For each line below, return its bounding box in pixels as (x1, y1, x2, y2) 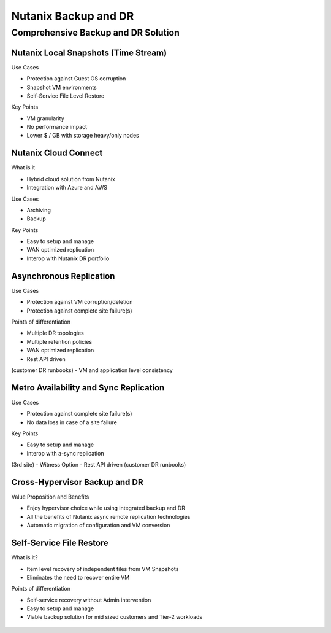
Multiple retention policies (26, 338, 92, 345)
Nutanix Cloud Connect (11, 148, 103, 158)
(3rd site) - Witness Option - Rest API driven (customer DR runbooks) (11, 461, 186, 468)
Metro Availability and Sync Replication (11, 383, 165, 393)
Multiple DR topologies (26, 329, 84, 337)
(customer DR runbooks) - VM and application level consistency (11, 366, 173, 374)
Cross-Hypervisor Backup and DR (11, 476, 143, 487)
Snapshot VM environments (26, 83, 97, 91)
